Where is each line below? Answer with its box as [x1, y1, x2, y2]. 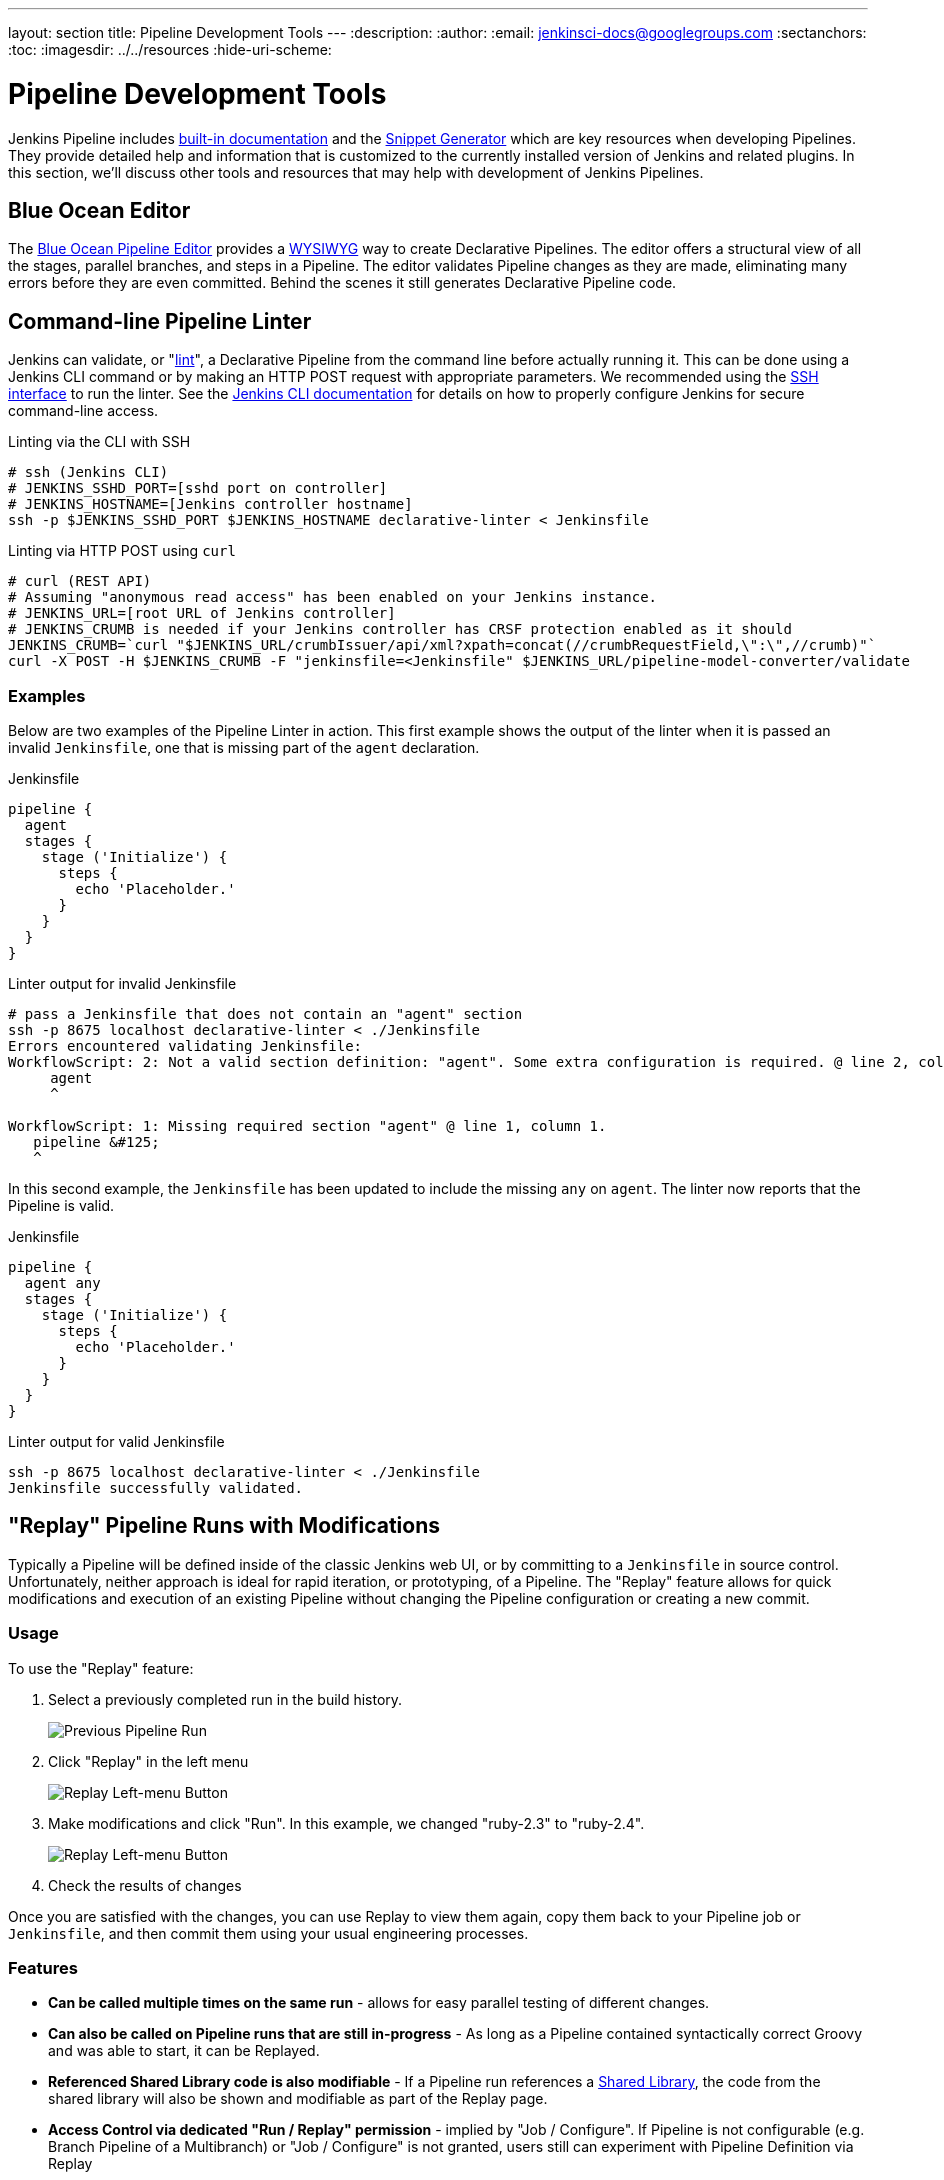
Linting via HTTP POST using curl [8, 542, 236, 560]
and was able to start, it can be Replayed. [48, 2042, 320, 2060]
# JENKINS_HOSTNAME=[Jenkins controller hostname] [8, 496, 413, 513]
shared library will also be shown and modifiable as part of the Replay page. [48, 2090, 548, 2108]
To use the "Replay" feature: [8, 1659, 194, 1677]
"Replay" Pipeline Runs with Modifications [8, 1513, 441, 1539]
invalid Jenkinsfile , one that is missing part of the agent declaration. [8, 738, 480, 756]
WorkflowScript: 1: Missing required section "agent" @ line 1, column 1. [8, 1117, 607, 1134]
